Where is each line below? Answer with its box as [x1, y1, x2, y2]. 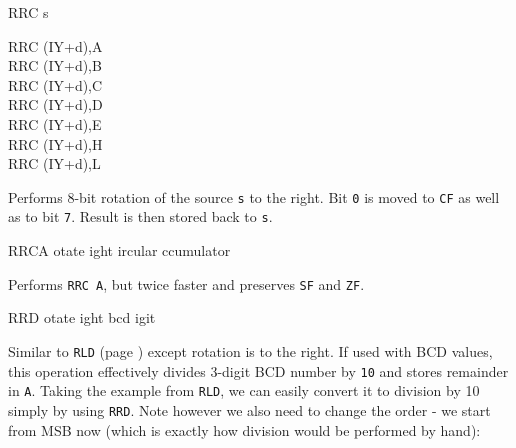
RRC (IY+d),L [8, 153, 101, 174]
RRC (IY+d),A [8, 35, 103, 56]
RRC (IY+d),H [8, 133, 103, 154]
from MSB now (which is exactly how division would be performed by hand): [8, 419, 481, 440]
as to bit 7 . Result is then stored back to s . [8, 206, 273, 227]
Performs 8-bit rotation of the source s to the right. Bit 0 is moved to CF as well [8, 186, 500, 207]
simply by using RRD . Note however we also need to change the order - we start [8, 399, 491, 420]
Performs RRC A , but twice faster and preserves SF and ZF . [8, 273, 365, 294]
